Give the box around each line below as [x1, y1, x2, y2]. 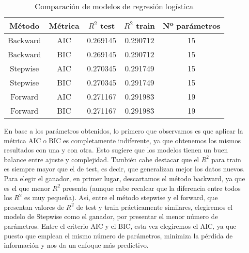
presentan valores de [4, 202, 64, 212]
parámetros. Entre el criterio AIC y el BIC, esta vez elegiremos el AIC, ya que [4, 220, 236, 231]
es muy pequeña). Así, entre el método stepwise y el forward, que [24, 192, 218, 202]
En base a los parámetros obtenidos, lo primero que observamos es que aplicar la [4, 126, 243, 135]
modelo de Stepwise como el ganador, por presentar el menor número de [4, 211, 218, 221]
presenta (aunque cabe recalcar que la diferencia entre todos [62, 183, 241, 193]
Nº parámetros [162, 20, 220, 31]
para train [211, 154, 241, 164]
